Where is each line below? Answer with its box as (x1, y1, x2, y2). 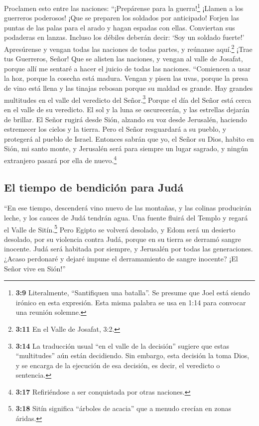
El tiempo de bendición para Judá (4, 179, 184, 195)
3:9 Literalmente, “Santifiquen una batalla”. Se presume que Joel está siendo (15, 287, 250, 298)
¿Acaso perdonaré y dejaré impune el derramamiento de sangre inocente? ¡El (4, 253, 238, 263)
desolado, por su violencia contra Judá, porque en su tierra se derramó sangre (4, 233, 241, 244)
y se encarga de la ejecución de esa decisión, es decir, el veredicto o (15, 360, 220, 370)
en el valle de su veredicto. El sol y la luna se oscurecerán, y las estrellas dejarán (4, 104, 250, 114)
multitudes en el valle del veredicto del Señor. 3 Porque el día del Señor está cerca (4, 93, 252, 105)
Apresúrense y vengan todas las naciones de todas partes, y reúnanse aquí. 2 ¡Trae (4, 42, 253, 54)
